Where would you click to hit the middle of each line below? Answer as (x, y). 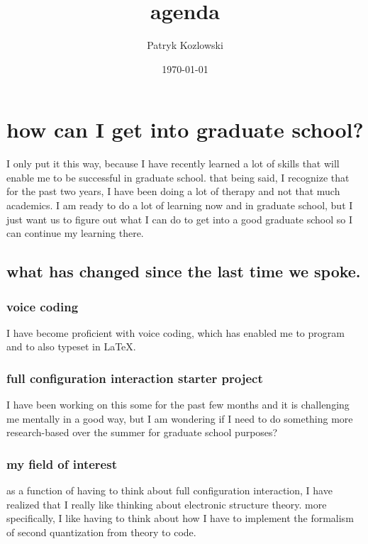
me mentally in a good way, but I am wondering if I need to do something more (180, 418)
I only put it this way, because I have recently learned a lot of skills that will (173, 163)
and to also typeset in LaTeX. (71, 346)
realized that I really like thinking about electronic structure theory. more (167, 504)
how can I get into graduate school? (185, 129)
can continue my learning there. (75, 233)
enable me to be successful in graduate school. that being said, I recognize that (178, 177)
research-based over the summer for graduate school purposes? (142, 432)
